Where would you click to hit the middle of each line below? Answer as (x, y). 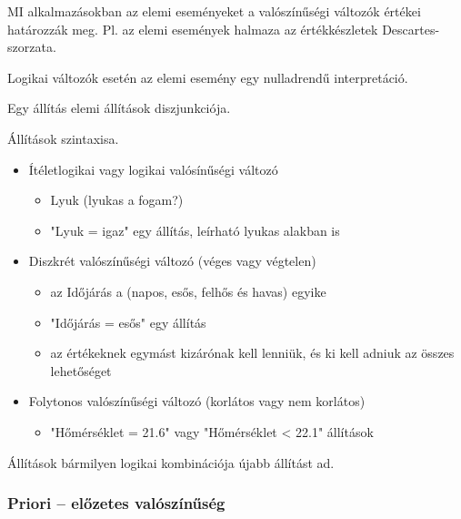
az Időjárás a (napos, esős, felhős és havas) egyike (188, 291)
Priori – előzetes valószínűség (116, 503)
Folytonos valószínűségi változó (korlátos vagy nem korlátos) (197, 401)
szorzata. (32, 47)
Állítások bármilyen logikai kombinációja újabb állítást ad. (171, 462)
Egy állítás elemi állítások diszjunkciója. (119, 108)
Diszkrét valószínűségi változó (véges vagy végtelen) (172, 261)
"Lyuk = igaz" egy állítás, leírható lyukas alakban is (195, 230)
